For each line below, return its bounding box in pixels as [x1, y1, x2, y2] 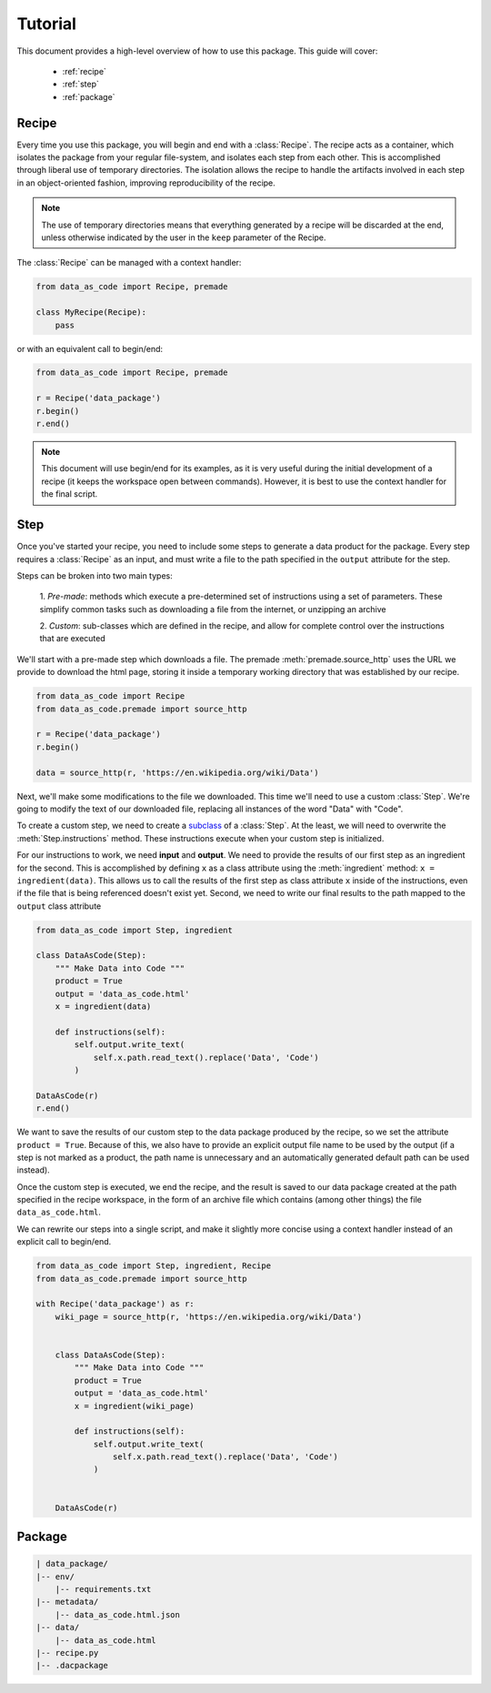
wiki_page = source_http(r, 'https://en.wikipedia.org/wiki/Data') [55, 1311, 363, 1322]
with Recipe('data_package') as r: [35, 1299, 195, 1309]
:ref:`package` [62, 91, 115, 102]
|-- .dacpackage [35, 1660, 109, 1671]
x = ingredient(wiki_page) [74, 1401, 195, 1411]
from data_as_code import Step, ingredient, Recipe [35, 1261, 272, 1271]
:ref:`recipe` [62, 66, 106, 76]
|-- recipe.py [35, 1648, 99, 1658]
